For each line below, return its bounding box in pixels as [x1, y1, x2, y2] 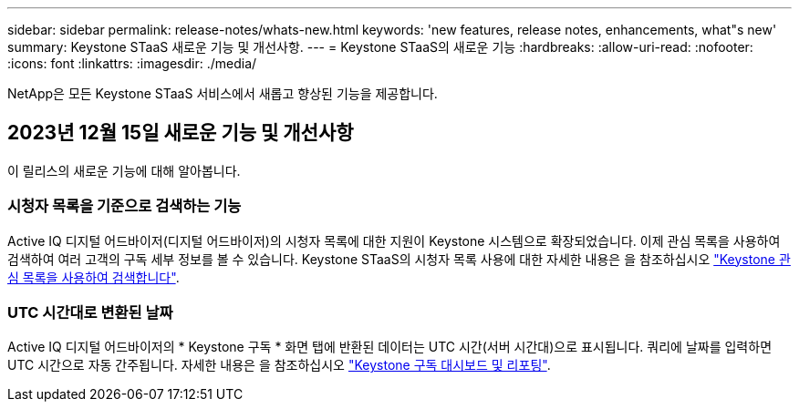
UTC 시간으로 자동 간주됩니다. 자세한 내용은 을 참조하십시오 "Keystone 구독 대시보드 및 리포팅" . [7, 357, 551, 373]
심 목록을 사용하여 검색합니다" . [7, 269, 180, 285]
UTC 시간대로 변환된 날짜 [7, 302, 173, 322]
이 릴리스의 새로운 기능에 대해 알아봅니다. [7, 162, 241, 179]
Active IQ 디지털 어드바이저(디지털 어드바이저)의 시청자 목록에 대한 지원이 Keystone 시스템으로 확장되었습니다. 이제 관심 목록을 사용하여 [7, 232, 781, 249]
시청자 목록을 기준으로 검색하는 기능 [7, 197, 242, 216]
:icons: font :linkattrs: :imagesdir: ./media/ [7, 56, 257, 71]
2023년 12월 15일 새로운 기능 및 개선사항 [7, 121, 354, 145]
